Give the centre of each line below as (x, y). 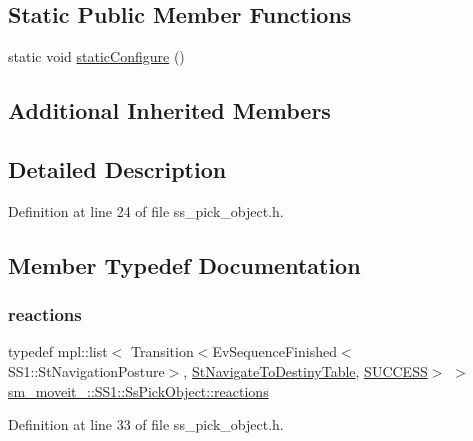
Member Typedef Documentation (184, 264)
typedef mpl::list (58, 351)
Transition (162, 351)
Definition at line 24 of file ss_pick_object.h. (146, 210)
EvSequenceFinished (274, 351)
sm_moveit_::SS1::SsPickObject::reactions (138, 390)
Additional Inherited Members (169, 110)
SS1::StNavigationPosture (86, 370)
